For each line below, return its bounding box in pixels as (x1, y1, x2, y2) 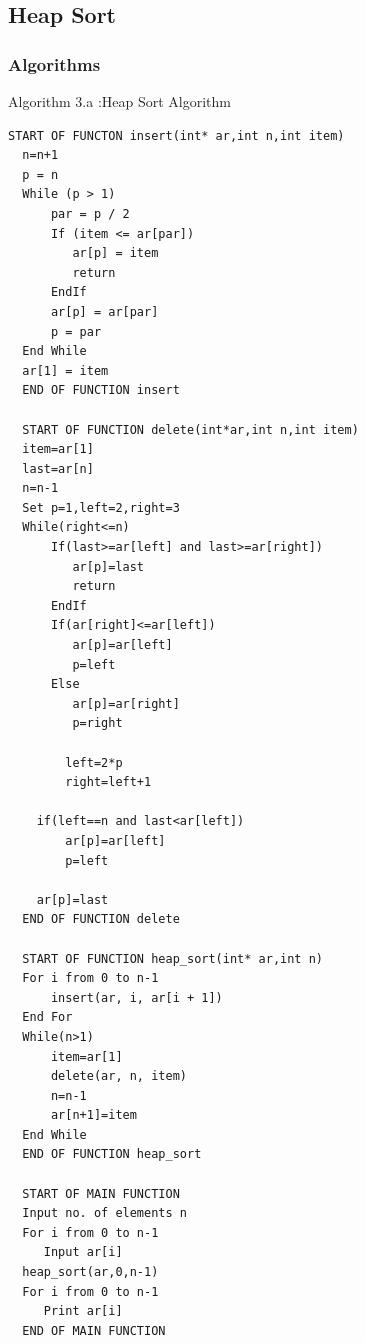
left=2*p (65, 755, 123, 770)
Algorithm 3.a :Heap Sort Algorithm (8, 91, 231, 111)
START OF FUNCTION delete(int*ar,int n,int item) (22, 422, 359, 437)
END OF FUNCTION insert (22, 383, 180, 398)
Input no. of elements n (22, 1206, 187, 1221)
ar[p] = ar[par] (50, 304, 159, 319)
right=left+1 (65, 775, 152, 790)
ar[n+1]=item (50, 1108, 137, 1123)
